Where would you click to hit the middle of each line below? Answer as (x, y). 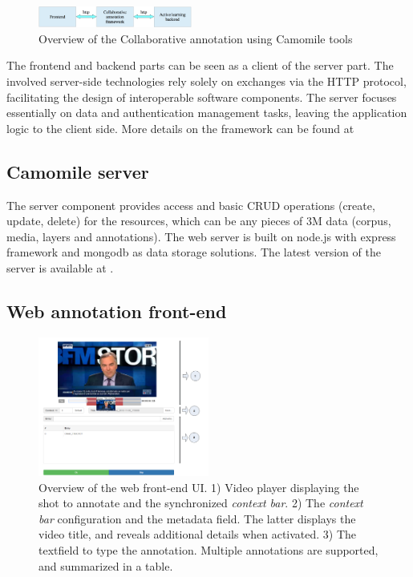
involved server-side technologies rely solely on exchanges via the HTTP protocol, (206, 81)
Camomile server (78, 171)
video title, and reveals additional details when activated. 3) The (198, 534)
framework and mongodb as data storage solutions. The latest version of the (194, 252)
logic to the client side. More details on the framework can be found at (180, 128)
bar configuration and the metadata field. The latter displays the (197, 518)
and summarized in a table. (106, 565)
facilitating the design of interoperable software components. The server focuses (202, 97)
